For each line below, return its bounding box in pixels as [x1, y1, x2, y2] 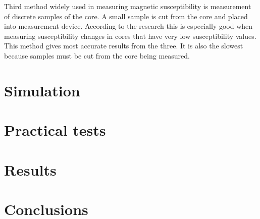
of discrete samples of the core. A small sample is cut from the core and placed [4, 11, 248, 21]
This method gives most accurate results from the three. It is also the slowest [4, 40, 243, 51]
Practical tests [4, 120, 106, 140]
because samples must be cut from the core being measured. [4, 50, 190, 61]
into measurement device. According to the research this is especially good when [4, 21, 253, 31]
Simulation [4, 80, 80, 100]
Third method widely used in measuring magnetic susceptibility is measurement [4, 1, 251, 11]
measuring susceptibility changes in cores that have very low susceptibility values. [4, 30, 256, 41]
